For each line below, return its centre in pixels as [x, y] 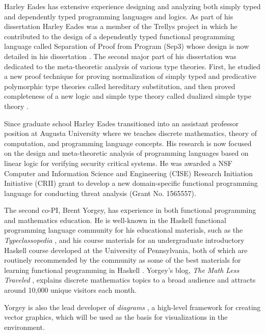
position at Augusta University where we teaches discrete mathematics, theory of [131, 133]
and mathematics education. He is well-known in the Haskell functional [115, 220]
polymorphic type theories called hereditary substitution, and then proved [120, 86]
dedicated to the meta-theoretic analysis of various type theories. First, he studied [132, 66]
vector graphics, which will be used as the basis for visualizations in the [116, 317]
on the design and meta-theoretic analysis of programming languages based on [126, 153]
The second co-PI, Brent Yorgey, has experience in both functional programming [130, 210]
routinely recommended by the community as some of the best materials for [123, 260]
